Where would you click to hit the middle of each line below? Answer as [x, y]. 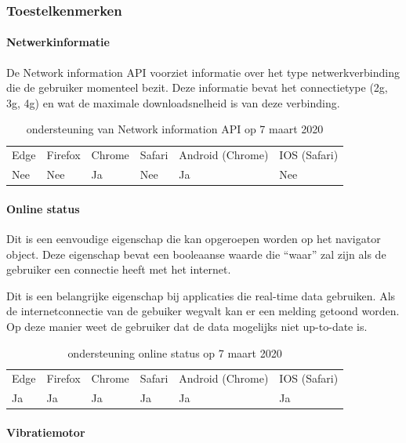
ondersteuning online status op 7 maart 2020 [175, 352]
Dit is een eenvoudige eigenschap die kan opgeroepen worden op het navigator [194, 238]
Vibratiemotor [46, 432]
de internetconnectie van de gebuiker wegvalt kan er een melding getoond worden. [203, 311]
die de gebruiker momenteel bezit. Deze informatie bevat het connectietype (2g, [197, 87]
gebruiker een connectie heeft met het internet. [119, 269]
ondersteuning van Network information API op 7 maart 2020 [175, 129]
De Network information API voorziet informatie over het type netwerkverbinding [203, 72]
